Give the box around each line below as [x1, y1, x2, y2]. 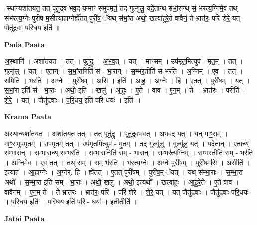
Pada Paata [4, 39, 45, 49]
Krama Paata [4, 111, 51, 122]
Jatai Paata [4, 213, 45, 223]
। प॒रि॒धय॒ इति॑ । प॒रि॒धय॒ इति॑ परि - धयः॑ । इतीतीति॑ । [4, 196, 137, 207]
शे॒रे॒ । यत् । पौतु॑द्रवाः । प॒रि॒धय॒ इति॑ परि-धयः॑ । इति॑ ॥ [4, 94, 140, 105]
